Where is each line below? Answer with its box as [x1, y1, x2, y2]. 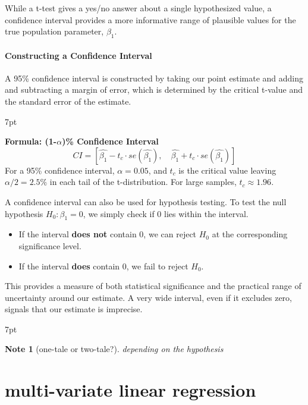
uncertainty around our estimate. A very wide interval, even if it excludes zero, [5, 291, 292, 303]
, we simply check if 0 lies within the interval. [83, 207, 249, 219]
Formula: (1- [5, 135, 57, 147]
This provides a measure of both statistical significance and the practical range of [5, 280, 301, 292]
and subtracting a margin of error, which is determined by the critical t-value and [5, 83, 303, 96]
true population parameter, [5, 25, 104, 37]
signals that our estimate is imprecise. [5, 303, 143, 315]
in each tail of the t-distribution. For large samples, [49, 175, 237, 188]
